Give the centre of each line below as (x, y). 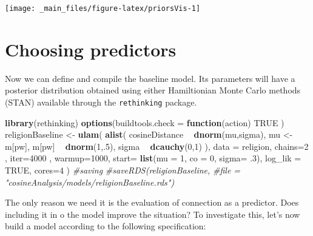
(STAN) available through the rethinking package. (101, 102)
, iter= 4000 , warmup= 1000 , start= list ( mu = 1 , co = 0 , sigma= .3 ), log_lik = (153, 158)
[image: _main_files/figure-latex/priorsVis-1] (103, 8)
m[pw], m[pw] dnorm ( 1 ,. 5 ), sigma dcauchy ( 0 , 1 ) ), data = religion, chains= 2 (157, 146)
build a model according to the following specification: (106, 226)
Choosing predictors (91, 49)
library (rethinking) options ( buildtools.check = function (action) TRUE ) (145, 122)
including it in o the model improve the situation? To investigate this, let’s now (153, 214)
